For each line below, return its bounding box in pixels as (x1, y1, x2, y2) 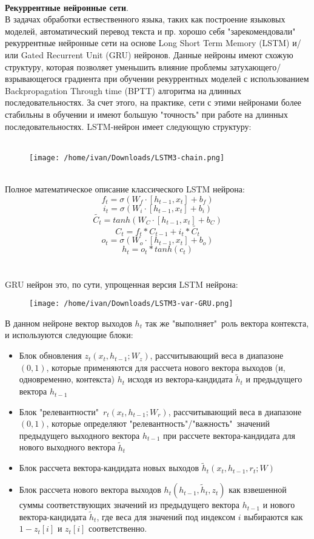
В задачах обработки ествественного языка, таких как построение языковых (5, 13, 286, 25)
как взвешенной (229, 483, 287, 496)
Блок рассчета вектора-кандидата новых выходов (19, 461, 199, 474)
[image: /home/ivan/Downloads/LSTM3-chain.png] (29, 153, 225, 162)
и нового (262, 498, 295, 511)
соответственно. (89, 522, 147, 535)
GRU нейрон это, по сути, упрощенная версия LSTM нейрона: (5, 277, 238, 290)
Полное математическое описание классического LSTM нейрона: (5, 182, 245, 195)
